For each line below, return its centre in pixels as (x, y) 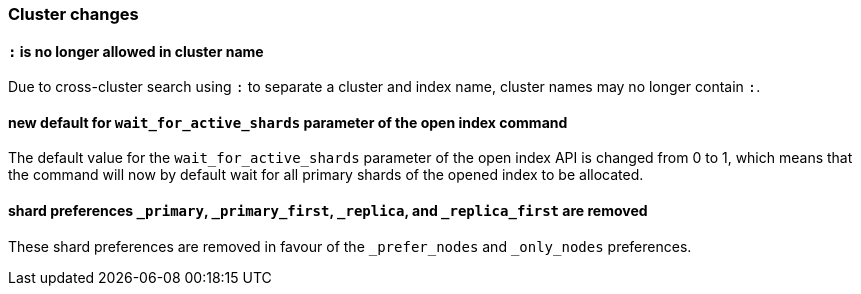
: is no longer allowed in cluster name (136, 51)
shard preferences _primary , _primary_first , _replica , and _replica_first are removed (328, 211)
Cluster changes (73, 14)
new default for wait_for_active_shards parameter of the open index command (288, 122)
